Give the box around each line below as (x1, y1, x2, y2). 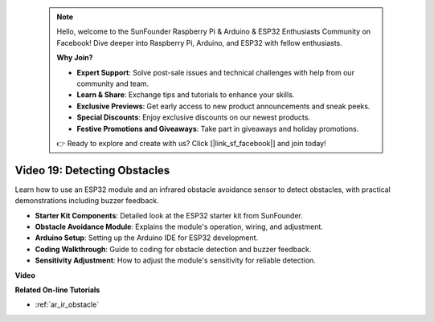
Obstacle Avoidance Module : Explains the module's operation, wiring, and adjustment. (35, 222, 323, 231)
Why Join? (56, 53, 93, 63)
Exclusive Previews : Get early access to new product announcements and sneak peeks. (76, 101, 371, 111)
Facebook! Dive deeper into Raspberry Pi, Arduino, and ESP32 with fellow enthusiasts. (56, 38, 343, 47)
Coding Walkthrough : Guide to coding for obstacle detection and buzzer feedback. (35, 244, 312, 254)
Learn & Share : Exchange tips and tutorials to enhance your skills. (76, 90, 295, 100)
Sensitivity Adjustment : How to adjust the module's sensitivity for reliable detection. (35, 255, 317, 265)
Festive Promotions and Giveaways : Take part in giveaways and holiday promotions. (76, 124, 359, 133)
